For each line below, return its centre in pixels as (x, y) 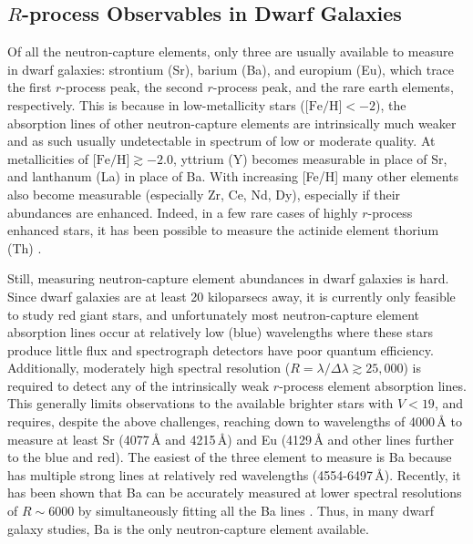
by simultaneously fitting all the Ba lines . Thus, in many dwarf (256, 511)
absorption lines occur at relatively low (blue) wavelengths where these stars (220, 332)
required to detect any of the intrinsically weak (139, 385)
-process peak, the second (132, 87)
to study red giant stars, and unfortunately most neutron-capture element (214, 314)
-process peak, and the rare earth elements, (333, 87)
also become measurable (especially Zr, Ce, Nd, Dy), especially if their (204, 194)
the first (30, 87)
